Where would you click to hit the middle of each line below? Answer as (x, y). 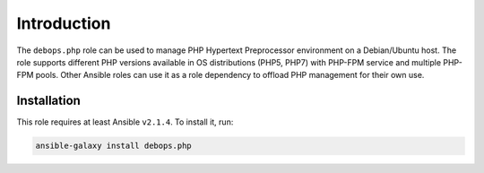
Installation (48, 101)
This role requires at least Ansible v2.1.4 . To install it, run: (125, 122)
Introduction (64, 23)
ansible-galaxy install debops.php (113, 146)
